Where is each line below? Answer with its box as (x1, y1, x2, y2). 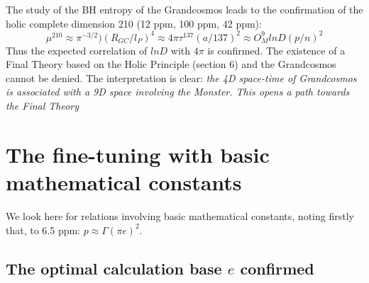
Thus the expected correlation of (6, 42, 148, 57)
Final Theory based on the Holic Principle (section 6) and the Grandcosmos (6, 57, 336, 71)
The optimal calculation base (6, 257, 222, 279)
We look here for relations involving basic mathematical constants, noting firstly (6, 208, 354, 223)
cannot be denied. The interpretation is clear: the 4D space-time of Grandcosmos (6, 70, 357, 85)
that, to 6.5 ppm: (6, 222, 81, 237)
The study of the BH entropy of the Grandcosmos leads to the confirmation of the (6, 2, 363, 16)
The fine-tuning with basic (6, 139, 270, 168)
